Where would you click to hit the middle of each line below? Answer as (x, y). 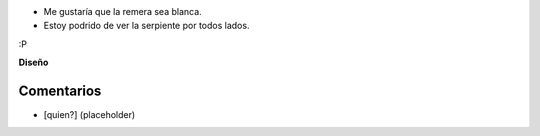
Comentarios (60, 90)
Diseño (33, 62)
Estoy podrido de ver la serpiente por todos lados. (146, 26)
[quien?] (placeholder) (89, 115)
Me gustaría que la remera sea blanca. (122, 11)
